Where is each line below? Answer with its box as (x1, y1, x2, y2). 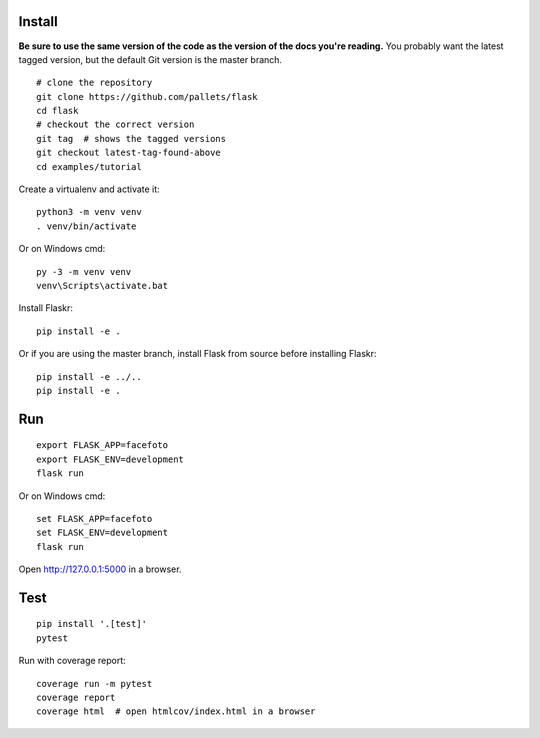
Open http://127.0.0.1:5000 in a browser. (18, 563, 182, 575)
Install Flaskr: (18, 302, 74, 314)
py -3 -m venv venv (36, 266, 132, 277)
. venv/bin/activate (36, 220, 137, 232)
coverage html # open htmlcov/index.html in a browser (36, 706, 316, 717)
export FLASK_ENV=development (36, 453, 185, 465)
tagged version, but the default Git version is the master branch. (18, 53, 283, 65)
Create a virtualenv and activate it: (18, 183, 160, 195)
